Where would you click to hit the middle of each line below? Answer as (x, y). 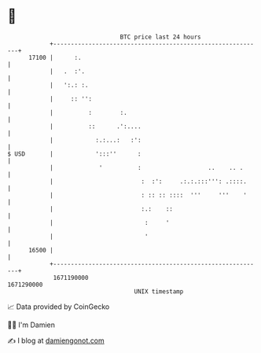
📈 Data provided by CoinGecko (59, 307)
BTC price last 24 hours (160, 37)
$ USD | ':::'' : (75, 154)
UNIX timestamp (159, 291)
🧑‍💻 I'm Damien (31, 325)
